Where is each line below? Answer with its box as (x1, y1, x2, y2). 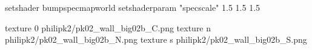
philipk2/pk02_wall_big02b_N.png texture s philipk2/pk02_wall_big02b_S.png (5, 33, 307, 46)
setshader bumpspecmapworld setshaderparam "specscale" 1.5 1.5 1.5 (5, 1, 261, 13)
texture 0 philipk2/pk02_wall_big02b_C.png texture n (5, 21, 211, 34)
